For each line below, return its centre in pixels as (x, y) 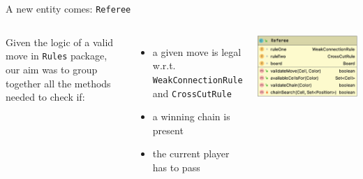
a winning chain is (191, 116)
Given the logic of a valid (60, 42)
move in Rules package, (57, 56)
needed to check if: (45, 97)
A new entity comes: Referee (68, 8)
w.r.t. (164, 65)
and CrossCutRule (192, 93)
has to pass (176, 167)
